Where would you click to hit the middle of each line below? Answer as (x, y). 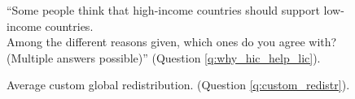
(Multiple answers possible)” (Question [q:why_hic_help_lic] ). (164, 57)
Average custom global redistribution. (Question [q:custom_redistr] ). (178, 85)
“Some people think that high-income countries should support (163, 10)
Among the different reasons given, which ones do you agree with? (172, 42)
